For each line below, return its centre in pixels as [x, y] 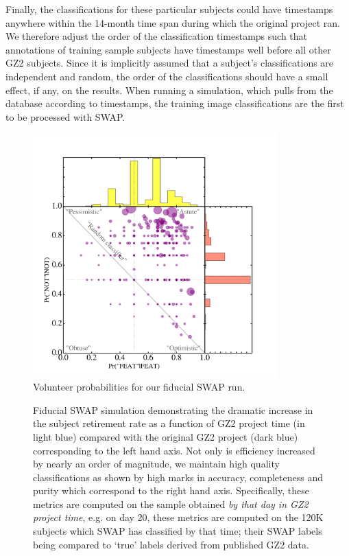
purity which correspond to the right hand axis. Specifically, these [171, 490]
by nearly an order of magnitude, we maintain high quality [156, 464]
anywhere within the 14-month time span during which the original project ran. [173, 22]
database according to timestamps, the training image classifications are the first [175, 103]
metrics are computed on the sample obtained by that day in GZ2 [171, 503]
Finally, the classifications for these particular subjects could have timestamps [169, 9]
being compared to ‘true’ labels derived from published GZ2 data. [171, 544]
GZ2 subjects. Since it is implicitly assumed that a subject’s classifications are [170, 63]
